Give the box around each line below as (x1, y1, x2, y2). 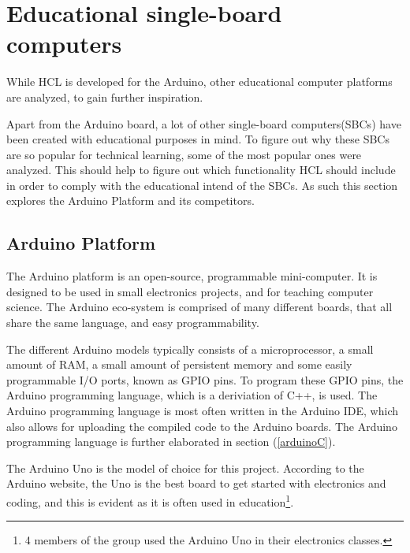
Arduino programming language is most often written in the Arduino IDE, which (6, 403, 399, 419)
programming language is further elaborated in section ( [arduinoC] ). (6, 433, 336, 450)
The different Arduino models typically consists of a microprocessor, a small (6, 340, 374, 357)
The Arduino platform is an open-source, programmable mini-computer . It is (6, 268, 378, 284)
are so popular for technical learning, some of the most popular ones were (6, 146, 362, 162)
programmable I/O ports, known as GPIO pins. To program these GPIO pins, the (6, 371, 404, 388)
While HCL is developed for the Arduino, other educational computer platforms (6, 73, 393, 90)
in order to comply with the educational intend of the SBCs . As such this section (6, 176, 398, 193)
